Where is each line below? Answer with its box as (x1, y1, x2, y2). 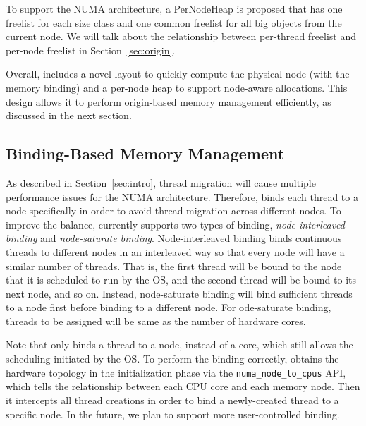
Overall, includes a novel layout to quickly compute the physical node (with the (6, 66, 350, 81)
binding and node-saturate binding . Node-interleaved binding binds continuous (6, 231, 342, 245)
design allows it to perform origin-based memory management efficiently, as (6, 94, 331, 109)
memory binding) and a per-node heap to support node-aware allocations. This (6, 80, 348, 95)
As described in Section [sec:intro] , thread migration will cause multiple (6, 175, 316, 190)
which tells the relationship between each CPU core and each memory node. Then (6, 379, 360, 394)
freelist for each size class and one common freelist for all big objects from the (6, 15, 342, 30)
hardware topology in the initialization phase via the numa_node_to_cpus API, (6, 365, 346, 379)
